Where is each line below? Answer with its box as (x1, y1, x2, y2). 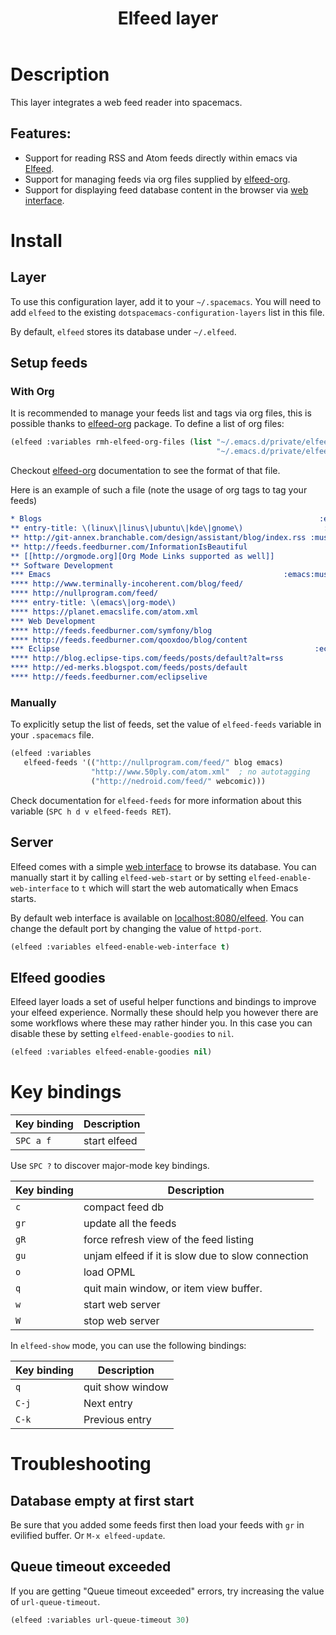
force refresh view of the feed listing (83, 1233, 254, 1247)
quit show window (83, 1380, 169, 1394)
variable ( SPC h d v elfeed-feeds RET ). (10, 805, 172, 817)
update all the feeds (83, 1217, 177, 1231)
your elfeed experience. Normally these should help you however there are (10, 1007, 319, 1019)
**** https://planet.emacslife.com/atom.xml (10, 607, 199, 617)
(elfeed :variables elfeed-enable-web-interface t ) (10, 942, 230, 952)
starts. (10, 892, 37, 904)
